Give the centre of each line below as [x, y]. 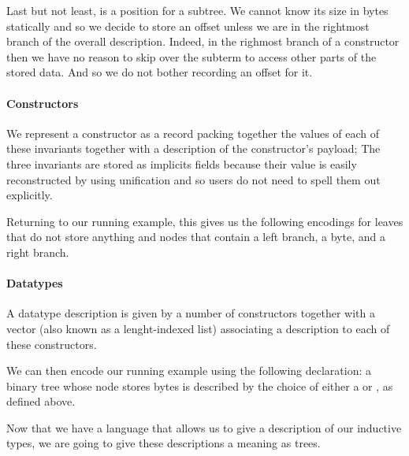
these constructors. [52, 344]
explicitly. [30, 195]
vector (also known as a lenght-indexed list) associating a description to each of [198, 328]
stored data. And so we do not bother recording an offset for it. [160, 72]
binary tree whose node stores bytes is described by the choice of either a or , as [200, 386]
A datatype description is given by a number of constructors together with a [191, 313]
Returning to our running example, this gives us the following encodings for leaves [205, 221]
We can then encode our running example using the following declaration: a [189, 371]
